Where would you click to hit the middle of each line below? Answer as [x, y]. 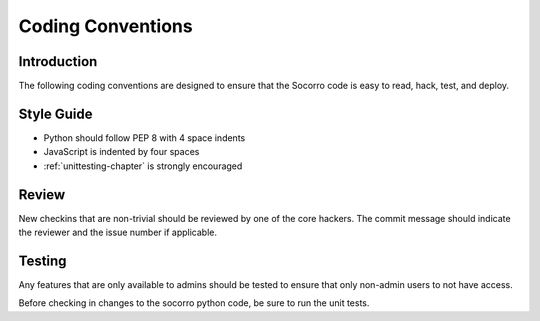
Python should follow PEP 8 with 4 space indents [144, 137]
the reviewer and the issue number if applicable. [117, 232]
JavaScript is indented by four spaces [121, 152]
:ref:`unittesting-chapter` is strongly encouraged [143, 166]
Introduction [58, 61]
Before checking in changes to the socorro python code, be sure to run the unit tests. [194, 303]
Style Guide [56, 113]
